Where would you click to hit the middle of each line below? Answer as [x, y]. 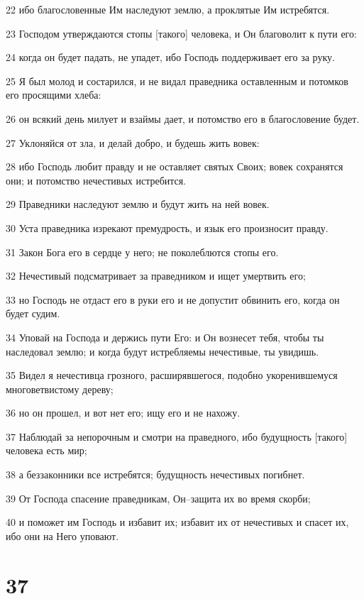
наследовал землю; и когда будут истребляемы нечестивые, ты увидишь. [162, 351]
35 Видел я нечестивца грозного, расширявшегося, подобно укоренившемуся [172, 375]
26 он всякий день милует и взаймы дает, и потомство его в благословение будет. [183, 118]
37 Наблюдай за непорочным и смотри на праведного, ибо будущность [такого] [177, 436]
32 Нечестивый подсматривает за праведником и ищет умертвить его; [156, 276]
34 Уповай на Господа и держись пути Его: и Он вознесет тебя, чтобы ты [165, 337]
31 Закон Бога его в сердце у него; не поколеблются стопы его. [142, 252]
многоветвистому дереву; [60, 389]
